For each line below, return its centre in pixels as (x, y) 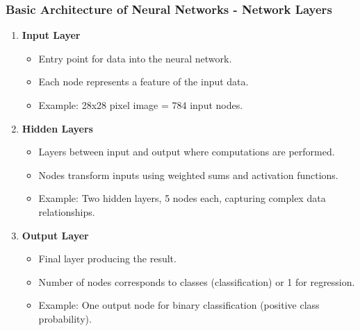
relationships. (67, 211)
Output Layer (55, 235)
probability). (65, 318)
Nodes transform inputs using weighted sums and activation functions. (188, 175)
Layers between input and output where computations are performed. (187, 152)
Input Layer (51, 35)
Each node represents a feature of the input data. (144, 82)
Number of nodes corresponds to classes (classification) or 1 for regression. (197, 281)
